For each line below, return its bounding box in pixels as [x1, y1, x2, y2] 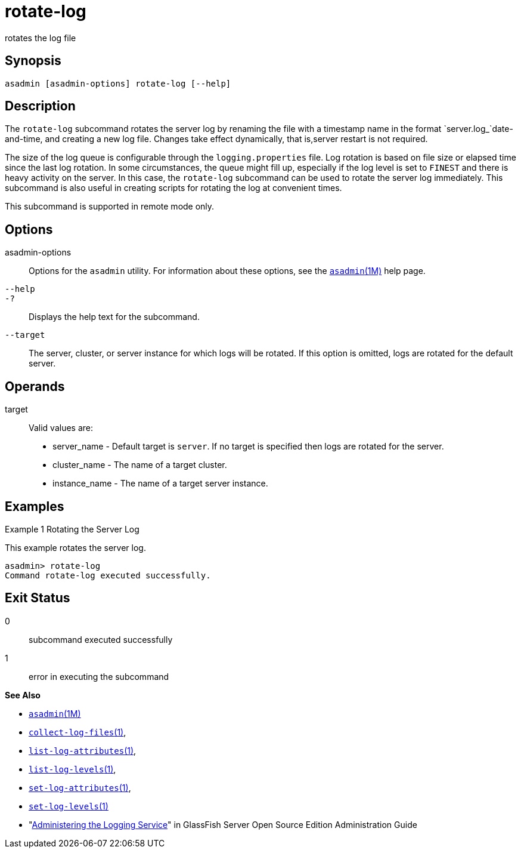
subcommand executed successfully [29, 634, 173, 645]
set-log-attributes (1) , [29, 782, 131, 793]
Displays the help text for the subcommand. [29, 312, 200, 322]
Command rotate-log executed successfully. [5, 570, 211, 580]
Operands [5, 378, 65, 394]
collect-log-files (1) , [29, 726, 126, 737]
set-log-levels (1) [29, 800, 108, 811]
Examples [5, 498, 64, 514]
